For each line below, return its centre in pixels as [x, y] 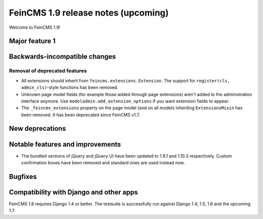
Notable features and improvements [65, 144]
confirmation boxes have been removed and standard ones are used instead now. [103, 162]
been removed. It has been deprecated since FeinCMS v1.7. [81, 115]
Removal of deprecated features [48, 71]
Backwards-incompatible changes [63, 57]
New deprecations [38, 129]
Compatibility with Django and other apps [74, 192]
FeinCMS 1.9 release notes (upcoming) [89, 13]
